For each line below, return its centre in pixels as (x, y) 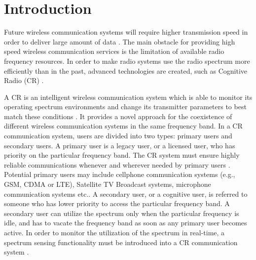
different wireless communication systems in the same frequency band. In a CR (123, 126)
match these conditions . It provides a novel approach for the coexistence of (118, 116)
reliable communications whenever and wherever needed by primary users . (117, 164)
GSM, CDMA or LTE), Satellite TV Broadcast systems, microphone (108, 184)
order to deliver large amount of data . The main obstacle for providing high (120, 41)
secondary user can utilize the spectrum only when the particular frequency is (122, 213)
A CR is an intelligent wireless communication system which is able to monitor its (128, 97)
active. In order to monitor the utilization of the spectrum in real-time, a (114, 232)
